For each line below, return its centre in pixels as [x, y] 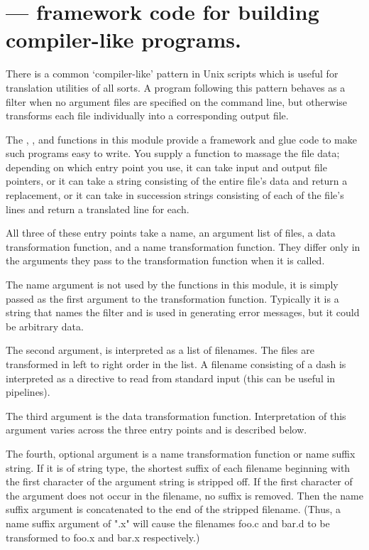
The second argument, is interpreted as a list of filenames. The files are [160, 350]
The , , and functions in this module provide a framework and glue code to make [181, 139]
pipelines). [28, 392]
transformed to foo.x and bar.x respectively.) [103, 537]
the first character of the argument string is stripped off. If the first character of [179, 481]
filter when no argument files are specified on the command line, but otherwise [177, 101]
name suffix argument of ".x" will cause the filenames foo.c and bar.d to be [168, 523]
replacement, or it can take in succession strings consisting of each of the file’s [175, 195]
